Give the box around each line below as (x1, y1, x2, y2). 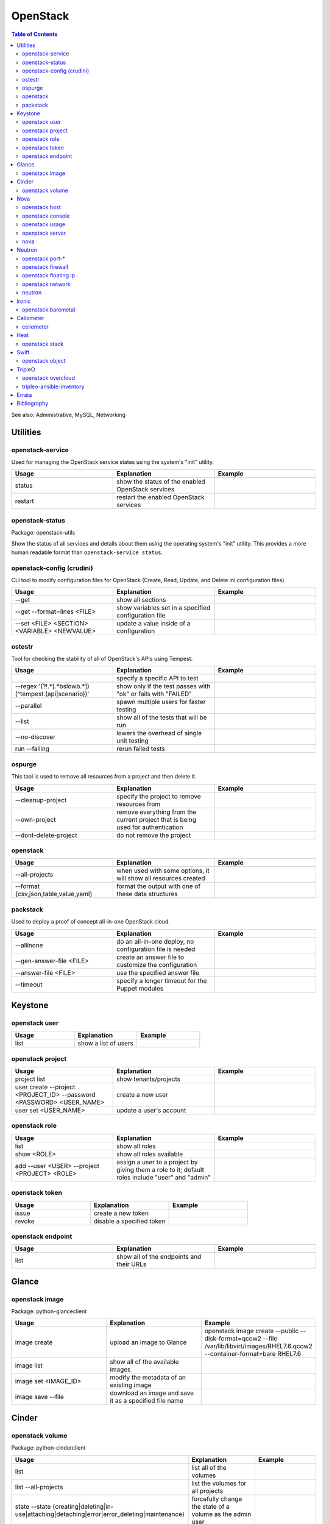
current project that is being (116, 815, 196, 824)
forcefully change (191, 1494, 242, 1503)
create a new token (93, 1209, 149, 1217)
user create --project (15, 1083, 76, 1091)
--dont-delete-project (15, 831, 77, 839)
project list (15, 1075, 46, 1083)
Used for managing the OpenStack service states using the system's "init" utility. (11, 458, 214, 466)
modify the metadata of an (110, 1373, 186, 1382)
